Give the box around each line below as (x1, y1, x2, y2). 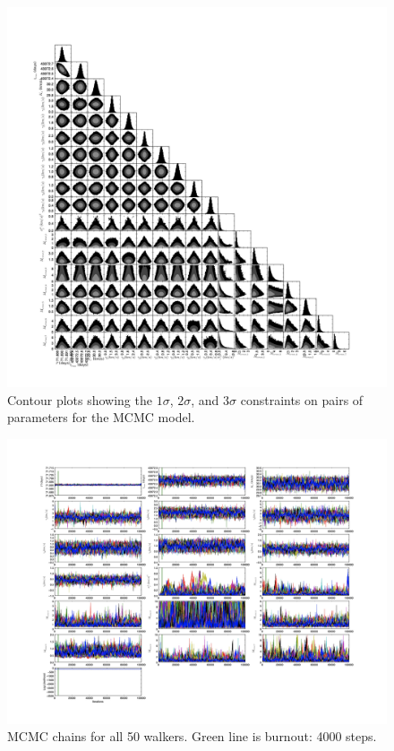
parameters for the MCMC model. (7, 408, 195, 427)
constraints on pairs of (240, 390, 364, 409)
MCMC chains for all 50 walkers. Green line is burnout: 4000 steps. (7, 727, 377, 746)
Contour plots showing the (7, 390, 152, 409)
